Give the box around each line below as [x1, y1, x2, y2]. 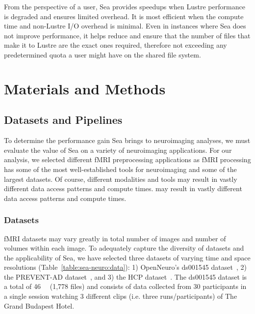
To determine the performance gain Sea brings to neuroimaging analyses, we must [4, 135, 251, 145]
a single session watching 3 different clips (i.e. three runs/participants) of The [4, 291, 237, 301]
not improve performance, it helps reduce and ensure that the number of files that [4, 30, 251, 40]
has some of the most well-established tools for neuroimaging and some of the [4, 164, 237, 174]
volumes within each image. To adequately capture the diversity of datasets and [4, 243, 244, 253]
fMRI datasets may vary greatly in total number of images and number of [4, 233, 226, 243]
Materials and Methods [4, 78, 166, 98]
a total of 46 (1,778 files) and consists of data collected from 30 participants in [4, 281, 247, 291]
